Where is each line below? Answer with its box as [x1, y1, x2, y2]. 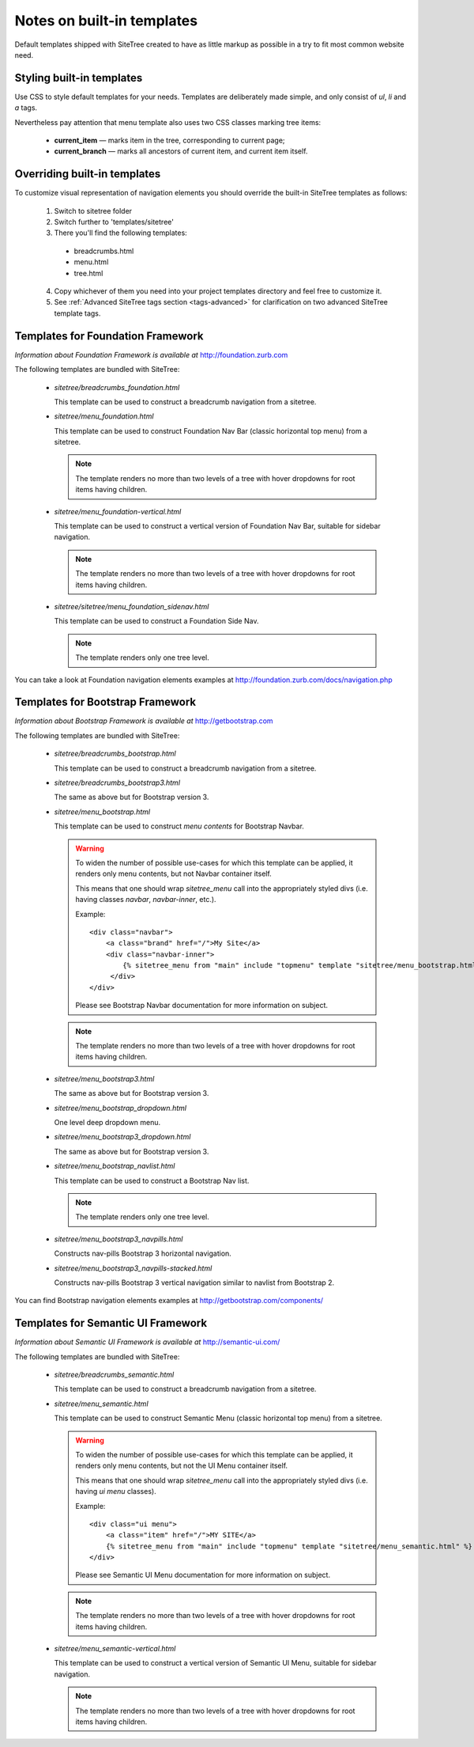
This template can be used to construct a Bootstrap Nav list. [54, 1176, 250, 1185]
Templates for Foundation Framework [14, 329, 204, 343]
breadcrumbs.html [73, 246, 134, 256]
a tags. [14, 103, 38, 112]
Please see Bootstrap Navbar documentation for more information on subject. [75, 1001, 328, 1010]
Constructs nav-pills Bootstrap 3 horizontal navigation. [54, 1249, 232, 1258]
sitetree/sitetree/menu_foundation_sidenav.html [54, 601, 209, 611]
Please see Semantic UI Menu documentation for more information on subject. [75, 1571, 331, 1580]
